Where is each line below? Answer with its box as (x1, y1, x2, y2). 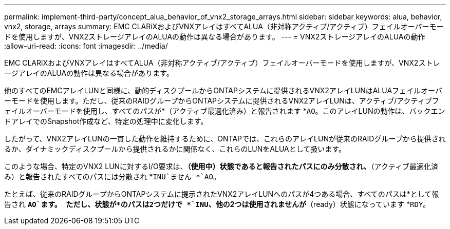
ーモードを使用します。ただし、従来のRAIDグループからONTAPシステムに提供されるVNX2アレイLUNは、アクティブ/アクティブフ (4, 96, 439, 105)
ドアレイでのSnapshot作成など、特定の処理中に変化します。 (4, 117, 208, 126)
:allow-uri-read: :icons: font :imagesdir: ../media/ (4, 41, 168, 50)
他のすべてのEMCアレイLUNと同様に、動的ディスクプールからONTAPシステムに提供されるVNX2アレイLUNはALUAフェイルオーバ (4, 86, 442, 95)
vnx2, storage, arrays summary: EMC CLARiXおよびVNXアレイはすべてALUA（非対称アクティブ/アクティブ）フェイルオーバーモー (4, 22, 444, 31)
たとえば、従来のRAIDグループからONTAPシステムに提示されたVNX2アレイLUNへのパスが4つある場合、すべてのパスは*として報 (4, 190, 439, 198)
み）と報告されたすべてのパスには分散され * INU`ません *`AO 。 (4, 172, 220, 181)
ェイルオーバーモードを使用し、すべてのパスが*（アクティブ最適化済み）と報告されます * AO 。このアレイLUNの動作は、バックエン (4, 107, 445, 115)
